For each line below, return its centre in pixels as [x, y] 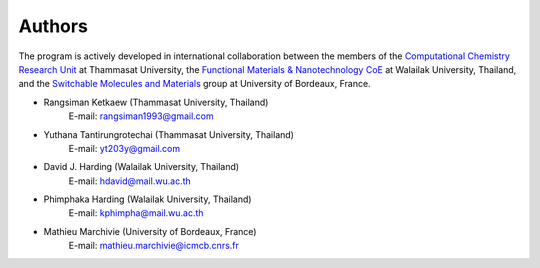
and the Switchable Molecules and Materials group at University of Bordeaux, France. [194, 84]
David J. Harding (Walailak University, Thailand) [141, 167]
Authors [53, 26]
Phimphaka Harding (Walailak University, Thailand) [147, 199]
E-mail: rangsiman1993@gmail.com [141, 116]
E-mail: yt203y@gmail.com [124, 148]
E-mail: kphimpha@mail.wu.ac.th [136, 213]
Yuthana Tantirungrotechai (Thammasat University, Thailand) [169, 134]
